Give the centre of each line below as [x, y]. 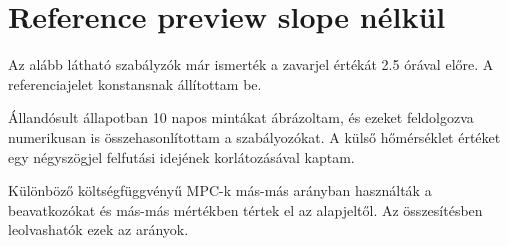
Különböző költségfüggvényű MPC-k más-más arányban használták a [220, 190]
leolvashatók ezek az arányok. [98, 229]
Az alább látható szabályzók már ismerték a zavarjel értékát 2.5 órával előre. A [251, 64]
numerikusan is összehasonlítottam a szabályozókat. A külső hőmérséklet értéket [254, 136]
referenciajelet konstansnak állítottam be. [135, 83]
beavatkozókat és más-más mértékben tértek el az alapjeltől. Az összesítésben [245, 209]
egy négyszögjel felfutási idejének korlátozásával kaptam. [181, 156]
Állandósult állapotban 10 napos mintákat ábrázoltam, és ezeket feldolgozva [241, 117]
